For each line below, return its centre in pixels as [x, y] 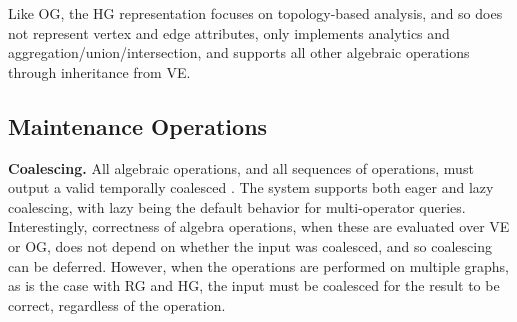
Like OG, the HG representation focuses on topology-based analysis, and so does [255, 13]
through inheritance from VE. [99, 71]
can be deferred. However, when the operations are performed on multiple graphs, [258, 265]
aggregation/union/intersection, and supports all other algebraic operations [239, 52]
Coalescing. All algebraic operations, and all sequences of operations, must [241, 167]
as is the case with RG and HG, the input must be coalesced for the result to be [254, 285]
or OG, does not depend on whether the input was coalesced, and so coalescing [250, 245]
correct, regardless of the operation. [117, 304]
